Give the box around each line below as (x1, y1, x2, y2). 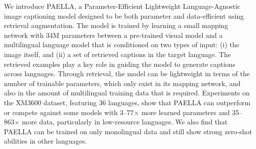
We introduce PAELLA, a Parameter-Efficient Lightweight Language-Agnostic (4, 1, 241, 11)
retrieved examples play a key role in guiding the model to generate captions (4, 59, 235, 69)
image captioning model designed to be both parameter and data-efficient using (4, 10, 244, 21)
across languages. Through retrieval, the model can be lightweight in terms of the (4, 68, 250, 79)
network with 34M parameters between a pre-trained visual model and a (4, 30, 223, 40)
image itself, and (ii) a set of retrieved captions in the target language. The (4, 49, 231, 59)
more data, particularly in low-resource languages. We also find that (22, 117, 228, 127)
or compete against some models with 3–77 (4, 107, 134, 117)
